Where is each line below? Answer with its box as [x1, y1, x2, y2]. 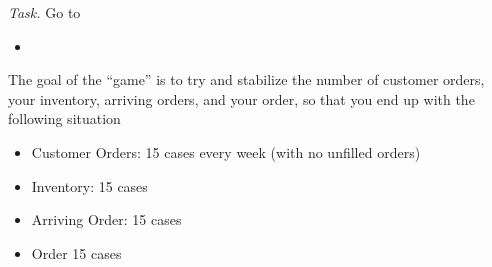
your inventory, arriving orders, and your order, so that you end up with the [8, 88, 475, 109]
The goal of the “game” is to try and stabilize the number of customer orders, [8, 69, 485, 90]
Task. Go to [8, 2, 81, 22]
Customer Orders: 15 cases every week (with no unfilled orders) [31, 141, 421, 162]
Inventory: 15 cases [31, 175, 148, 196]
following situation [8, 108, 121, 129]
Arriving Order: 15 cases [31, 209, 182, 230]
